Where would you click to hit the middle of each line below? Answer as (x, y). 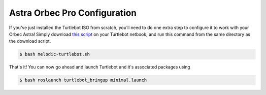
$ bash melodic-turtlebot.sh (55, 54)
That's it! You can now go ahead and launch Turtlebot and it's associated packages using (100, 67)
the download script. (30, 41)
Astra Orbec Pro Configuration (73, 13)
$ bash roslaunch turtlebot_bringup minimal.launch (83, 80)
